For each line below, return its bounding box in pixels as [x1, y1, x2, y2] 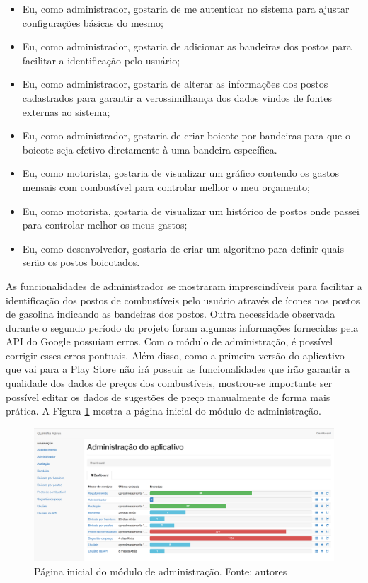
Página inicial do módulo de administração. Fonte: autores [34, 563, 287, 578]
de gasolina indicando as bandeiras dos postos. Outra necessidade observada [6, 306, 335, 321]
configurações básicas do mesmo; [22, 15, 163, 30]
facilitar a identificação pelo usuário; [22, 52, 180, 67]
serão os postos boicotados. [22, 255, 140, 270]
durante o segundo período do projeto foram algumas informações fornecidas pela [6, 320, 359, 335]
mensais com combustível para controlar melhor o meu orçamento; [22, 179, 310, 194]
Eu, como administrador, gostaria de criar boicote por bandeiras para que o [22, 128, 350, 143]
